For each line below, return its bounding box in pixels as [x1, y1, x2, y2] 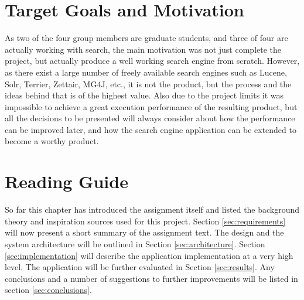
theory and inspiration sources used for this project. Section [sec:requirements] [5, 214, 286, 227]
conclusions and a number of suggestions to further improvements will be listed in [5, 272, 298, 284]
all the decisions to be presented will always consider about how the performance [5, 112, 295, 124]
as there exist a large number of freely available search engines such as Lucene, [5, 66, 287, 78]
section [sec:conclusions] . [5, 284, 92, 296]
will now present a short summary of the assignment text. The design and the [5, 226, 284, 238]
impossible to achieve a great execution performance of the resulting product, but [5, 100, 298, 112]
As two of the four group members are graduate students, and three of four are [5, 32, 288, 44]
